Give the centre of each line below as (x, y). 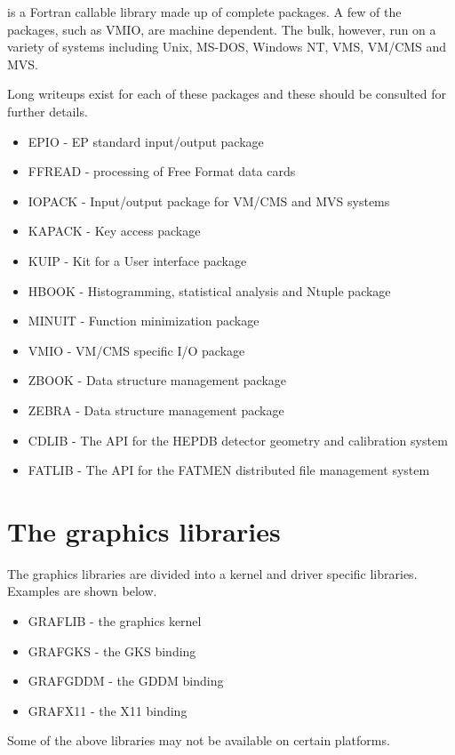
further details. (48, 111)
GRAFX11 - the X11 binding (108, 710)
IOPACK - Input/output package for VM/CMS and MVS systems (209, 201)
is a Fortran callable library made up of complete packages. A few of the (204, 12)
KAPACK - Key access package (114, 231)
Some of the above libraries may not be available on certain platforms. (199, 740)
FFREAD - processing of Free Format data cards (162, 171)
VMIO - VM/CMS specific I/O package (136, 350)
